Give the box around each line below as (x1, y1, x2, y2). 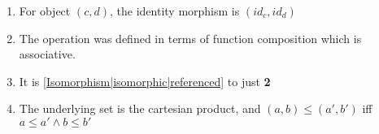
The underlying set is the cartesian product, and (19, 100, 261, 117)
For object (19, 2, 71, 19)
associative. (19, 45, 76, 63)
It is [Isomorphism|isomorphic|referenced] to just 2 (19, 72, 271, 89)
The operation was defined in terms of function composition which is (19, 29, 362, 46)
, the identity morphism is (109, 2, 240, 19)
